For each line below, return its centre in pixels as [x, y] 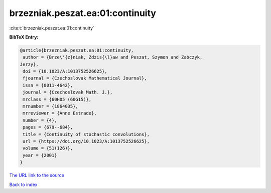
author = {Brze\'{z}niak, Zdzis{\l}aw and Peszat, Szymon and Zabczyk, [113, 57]
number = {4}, [40, 120]
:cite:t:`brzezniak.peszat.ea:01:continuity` [52, 28]
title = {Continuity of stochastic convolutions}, [86, 134]
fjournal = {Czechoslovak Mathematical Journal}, [85, 78]
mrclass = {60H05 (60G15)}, [57, 99]
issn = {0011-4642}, [48, 85]
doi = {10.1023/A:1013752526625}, [65, 71]
